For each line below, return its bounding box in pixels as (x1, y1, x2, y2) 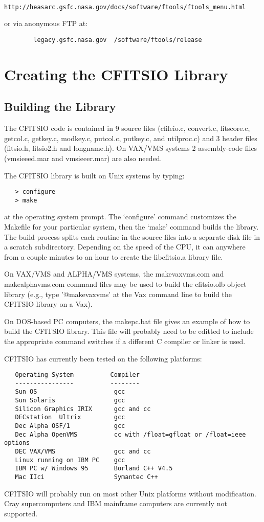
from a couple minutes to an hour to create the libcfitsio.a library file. (4, 251, 223, 262)
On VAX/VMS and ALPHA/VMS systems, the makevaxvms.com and (4, 268, 224, 279)
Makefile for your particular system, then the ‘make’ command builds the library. (4, 221, 259, 232)
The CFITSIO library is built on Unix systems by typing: (4, 170, 185, 180)
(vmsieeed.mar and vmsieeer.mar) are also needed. (4, 152, 162, 163)
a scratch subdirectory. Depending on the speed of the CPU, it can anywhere (4, 241, 246, 252)
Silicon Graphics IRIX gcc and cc (15, 405, 151, 413)
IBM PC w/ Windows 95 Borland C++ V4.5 (15, 465, 173, 472)
